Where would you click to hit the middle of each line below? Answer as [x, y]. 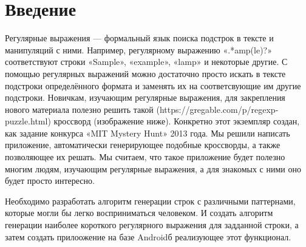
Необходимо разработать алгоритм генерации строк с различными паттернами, [150, 201]
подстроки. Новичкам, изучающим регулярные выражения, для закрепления [145, 97]
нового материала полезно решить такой [79, 109]
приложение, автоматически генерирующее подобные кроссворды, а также [143, 145]
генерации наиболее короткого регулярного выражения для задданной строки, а [152, 225]
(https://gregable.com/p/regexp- [217, 109]
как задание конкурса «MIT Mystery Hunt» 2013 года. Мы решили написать [148, 133]
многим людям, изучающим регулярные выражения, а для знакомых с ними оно [153, 168]
